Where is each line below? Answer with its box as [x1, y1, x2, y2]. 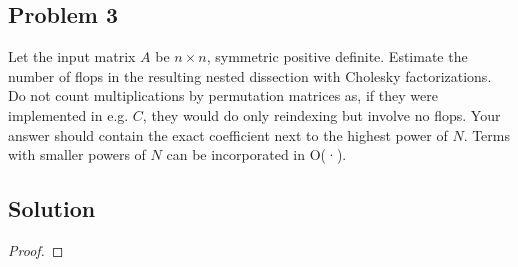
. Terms [463, 124, 511, 145]
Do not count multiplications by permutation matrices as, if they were [8, 85, 438, 106]
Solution [8, 193, 96, 224]
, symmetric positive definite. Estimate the [206, 46, 468, 67]
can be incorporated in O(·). [166, 144, 347, 165]
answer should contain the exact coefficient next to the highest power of [8, 124, 448, 145]
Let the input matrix [8, 46, 136, 67]
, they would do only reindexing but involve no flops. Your [142, 104, 501, 125]
